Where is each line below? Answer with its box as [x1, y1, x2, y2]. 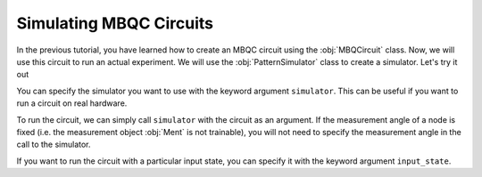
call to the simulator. [16, 139, 91, 150]
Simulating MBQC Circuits [16, 13, 214, 33]
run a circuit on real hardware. [16, 98, 128, 109]
